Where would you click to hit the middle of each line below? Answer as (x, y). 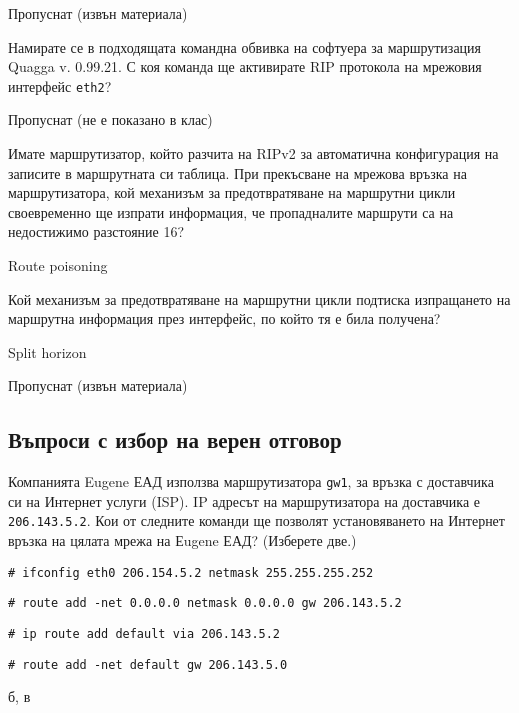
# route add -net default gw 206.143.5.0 (148, 664)
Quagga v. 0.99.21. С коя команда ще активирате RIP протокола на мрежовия (245, 66)
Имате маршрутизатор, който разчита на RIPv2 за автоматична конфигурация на (253, 153)
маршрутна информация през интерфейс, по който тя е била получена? (224, 318)
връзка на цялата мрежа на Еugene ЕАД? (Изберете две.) (182, 540)
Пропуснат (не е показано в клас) (110, 119)
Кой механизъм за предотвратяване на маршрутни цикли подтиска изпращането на (259, 298)
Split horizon (47, 351)
